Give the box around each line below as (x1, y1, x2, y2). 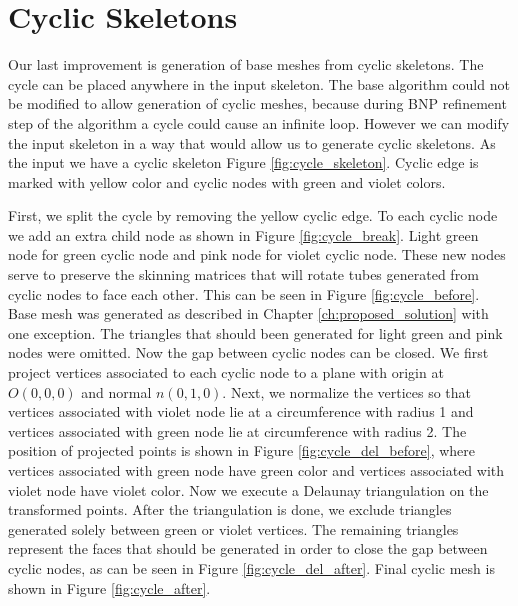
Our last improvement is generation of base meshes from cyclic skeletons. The (8, 54, 484, 75)
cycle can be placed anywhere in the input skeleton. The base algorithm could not (8, 73, 510, 94)
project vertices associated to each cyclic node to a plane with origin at (8, 362, 444, 383)
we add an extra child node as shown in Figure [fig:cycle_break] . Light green (8, 224, 479, 245)
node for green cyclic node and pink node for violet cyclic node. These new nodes (8, 244, 506, 265)
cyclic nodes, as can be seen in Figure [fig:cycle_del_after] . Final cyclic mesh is (8, 557, 495, 578)
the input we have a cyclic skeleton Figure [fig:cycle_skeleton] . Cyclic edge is (8, 152, 479, 173)
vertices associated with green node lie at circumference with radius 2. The (8, 420, 467, 441)
